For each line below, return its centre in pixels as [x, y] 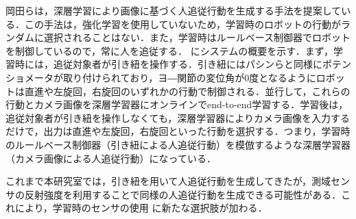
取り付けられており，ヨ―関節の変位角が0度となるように [189, 77]
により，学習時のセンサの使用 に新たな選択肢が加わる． [141, 208]
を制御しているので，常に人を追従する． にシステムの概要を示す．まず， [169, 50]
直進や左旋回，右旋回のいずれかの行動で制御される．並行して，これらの [187, 91]
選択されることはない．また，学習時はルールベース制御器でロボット [197, 37]
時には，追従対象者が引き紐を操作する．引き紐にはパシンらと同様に [168, 64]
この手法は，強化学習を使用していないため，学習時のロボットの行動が [182, 24]
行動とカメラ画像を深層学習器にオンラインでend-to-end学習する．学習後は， [177, 104]
